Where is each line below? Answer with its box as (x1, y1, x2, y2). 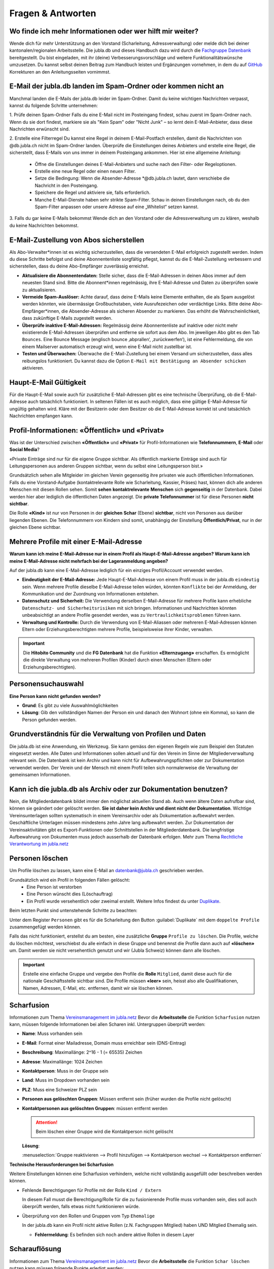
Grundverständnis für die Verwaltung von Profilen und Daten (9, 730, 206, 739)
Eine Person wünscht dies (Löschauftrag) (26, 891, 113, 897)
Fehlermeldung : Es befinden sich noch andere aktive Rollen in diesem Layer (35, 1231, 195, 1238)
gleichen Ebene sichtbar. (9, 524, 61, 530)
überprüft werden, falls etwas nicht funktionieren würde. (22, 1204, 140, 1210)
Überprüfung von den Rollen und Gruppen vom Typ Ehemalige (22, 1213, 155, 1219)
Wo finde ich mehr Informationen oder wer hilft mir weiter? (9, 27, 199, 36)
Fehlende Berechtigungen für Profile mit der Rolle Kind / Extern (22, 1187, 162, 1193)
